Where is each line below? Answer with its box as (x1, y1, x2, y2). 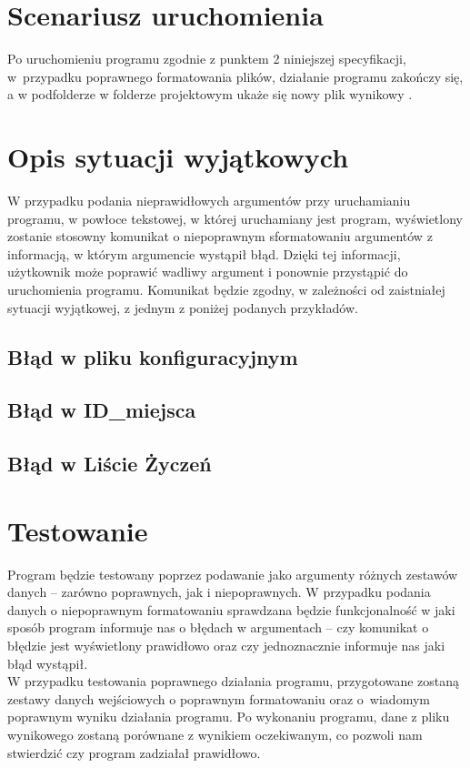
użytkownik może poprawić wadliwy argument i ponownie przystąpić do (7, 262, 408, 281)
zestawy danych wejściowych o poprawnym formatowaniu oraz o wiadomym (7, 689, 430, 708)
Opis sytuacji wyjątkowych (7, 138, 349, 176)
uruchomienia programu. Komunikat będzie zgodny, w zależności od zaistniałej (7, 280, 445, 298)
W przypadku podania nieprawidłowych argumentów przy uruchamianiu (7, 191, 411, 210)
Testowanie (7, 511, 148, 549)
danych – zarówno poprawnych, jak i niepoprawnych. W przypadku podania (7, 582, 431, 601)
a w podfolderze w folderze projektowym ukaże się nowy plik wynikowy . (7, 85, 413, 104)
